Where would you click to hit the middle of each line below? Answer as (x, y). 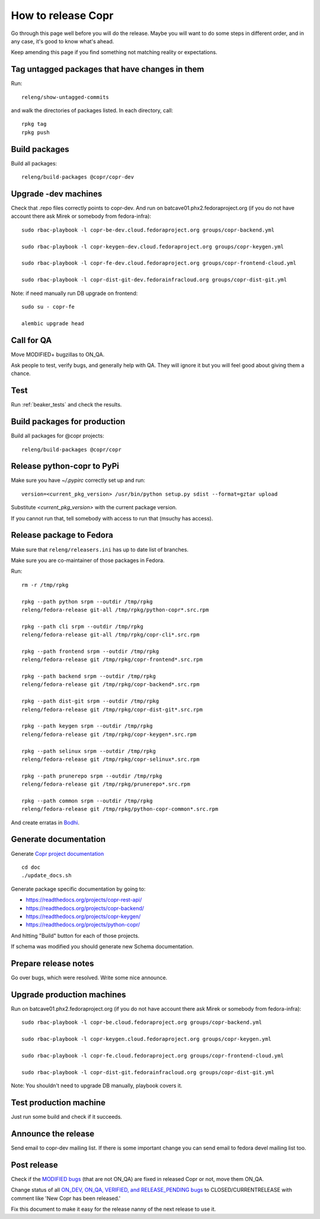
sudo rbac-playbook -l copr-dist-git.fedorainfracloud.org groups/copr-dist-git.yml (148, 1072)
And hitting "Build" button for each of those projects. (75, 935)
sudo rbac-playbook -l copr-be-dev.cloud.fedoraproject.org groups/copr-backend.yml (148, 230)
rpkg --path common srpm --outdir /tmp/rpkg (87, 801)
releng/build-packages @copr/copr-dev (78, 177)
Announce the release (53, 1134)
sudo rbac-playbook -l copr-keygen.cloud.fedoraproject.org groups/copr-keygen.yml (147, 1039)
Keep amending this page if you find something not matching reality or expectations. (114, 52)
